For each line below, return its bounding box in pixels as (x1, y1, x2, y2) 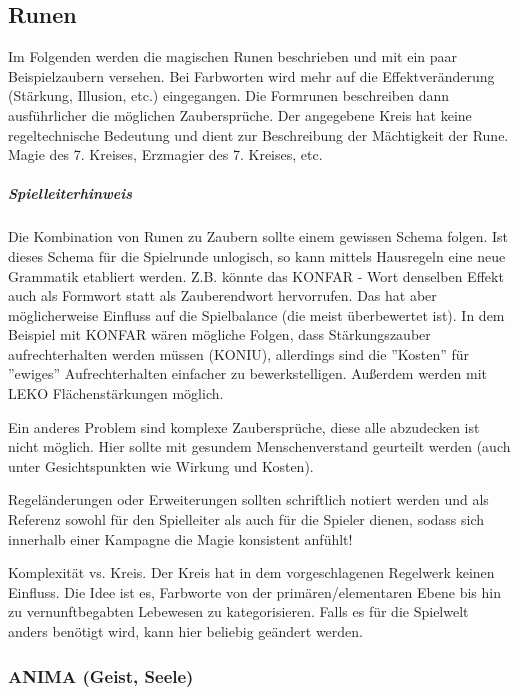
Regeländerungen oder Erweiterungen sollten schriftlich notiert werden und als (8, 489, 489, 510)
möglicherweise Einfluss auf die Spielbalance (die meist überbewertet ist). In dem (8, 304, 505, 325)
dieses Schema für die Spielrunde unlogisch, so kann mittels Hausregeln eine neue (8, 245, 506, 266)
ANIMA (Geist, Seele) (8, 663, 194, 688)
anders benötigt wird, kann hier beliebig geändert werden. (8, 621, 363, 642)
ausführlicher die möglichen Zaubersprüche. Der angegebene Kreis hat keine (8, 104, 472, 125)
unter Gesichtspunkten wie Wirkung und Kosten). (8, 455, 314, 476)
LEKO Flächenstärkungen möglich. (8, 383, 224, 404)
